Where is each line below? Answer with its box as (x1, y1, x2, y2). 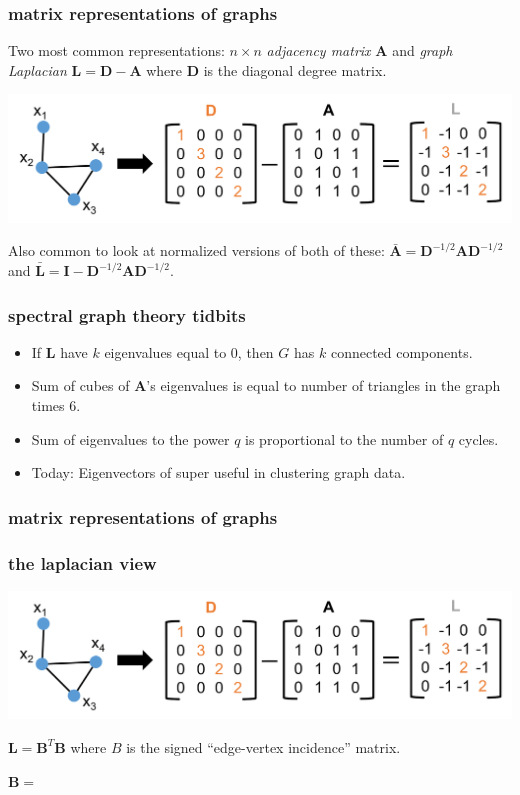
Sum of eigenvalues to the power (31, 428, 230, 449)
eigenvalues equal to (104, 341, 227, 362)
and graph (392, 40, 453, 61)
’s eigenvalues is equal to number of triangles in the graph (146, 375, 501, 396)
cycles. (458, 428, 499, 449)
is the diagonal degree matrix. (203, 59, 387, 80)
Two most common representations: (8, 40, 225, 61)
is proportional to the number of (245, 428, 444, 449)
